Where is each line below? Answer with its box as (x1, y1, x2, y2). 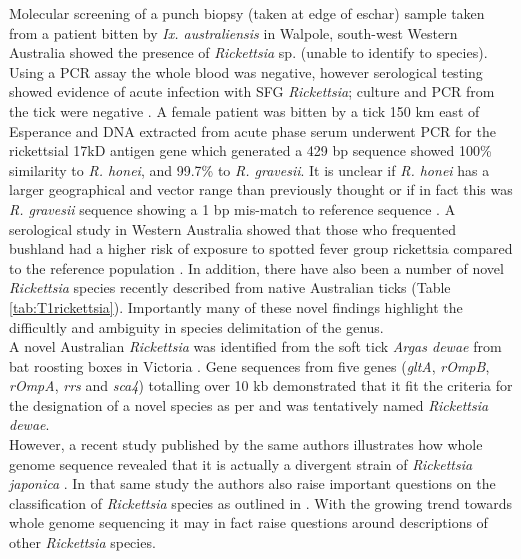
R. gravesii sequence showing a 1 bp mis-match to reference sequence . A (9, 198, 456, 219)
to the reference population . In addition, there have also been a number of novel (9, 257, 504, 278)
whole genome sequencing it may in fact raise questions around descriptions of (9, 512, 488, 533)
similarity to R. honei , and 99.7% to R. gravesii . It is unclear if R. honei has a (9, 159, 490, 180)
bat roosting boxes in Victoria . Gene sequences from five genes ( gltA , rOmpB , (9, 355, 490, 376)
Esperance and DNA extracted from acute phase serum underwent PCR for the (9, 120, 496, 141)
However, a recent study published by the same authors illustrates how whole (9, 434, 483, 455)
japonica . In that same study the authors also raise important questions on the (9, 473, 496, 494)
